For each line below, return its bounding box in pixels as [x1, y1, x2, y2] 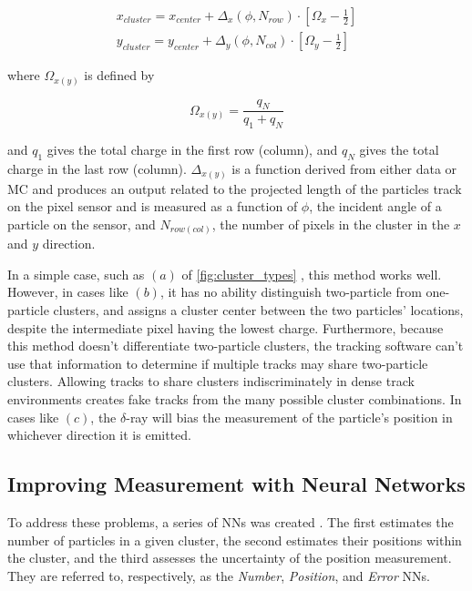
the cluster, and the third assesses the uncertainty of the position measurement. [7, 548, 452, 567]
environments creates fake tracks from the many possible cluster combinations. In [7, 389, 462, 408]
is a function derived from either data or [231, 159, 457, 178]
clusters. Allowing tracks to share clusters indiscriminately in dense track [7, 372, 415, 391]
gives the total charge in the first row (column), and [46, 140, 338, 159]
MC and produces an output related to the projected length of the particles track [7, 178, 462, 198]
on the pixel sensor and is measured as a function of [7, 197, 298, 216]
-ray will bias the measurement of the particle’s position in [126, 407, 453, 426]
